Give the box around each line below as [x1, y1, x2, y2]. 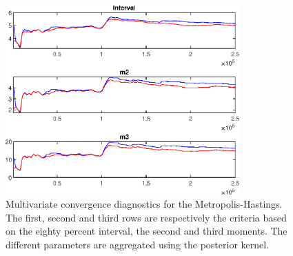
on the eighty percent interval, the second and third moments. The [6, 224, 287, 238]
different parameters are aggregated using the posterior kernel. [6, 237, 270, 252]
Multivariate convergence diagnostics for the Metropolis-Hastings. [6, 197, 283, 211]
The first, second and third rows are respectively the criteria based [6, 210, 287, 224]
